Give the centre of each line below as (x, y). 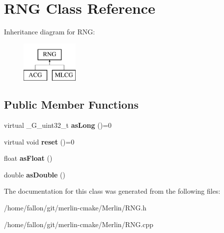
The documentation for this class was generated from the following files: (112, 191)
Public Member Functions (71, 104)
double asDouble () (35, 174)
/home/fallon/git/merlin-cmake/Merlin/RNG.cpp (79, 224)
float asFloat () (28, 158)
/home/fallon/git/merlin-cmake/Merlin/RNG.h (75, 208)
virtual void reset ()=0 (39, 141)
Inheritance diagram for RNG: (50, 32)
